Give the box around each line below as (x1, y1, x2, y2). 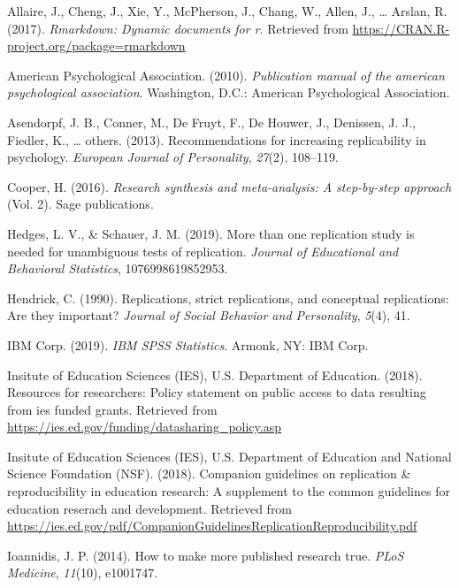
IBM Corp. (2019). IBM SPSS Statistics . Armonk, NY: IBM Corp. (7, 335, 369, 354)
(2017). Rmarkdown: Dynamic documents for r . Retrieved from (7, 19, 348, 37)
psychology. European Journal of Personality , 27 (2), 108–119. (7, 148, 339, 166)
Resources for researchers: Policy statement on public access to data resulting (7, 383, 426, 401)
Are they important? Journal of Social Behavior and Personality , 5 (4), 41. (7, 306, 410, 325)
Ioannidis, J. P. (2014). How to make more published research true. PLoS (7, 546, 404, 564)
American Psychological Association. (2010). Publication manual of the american (7, 65, 445, 84)
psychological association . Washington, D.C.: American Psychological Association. (7, 83, 450, 102)
